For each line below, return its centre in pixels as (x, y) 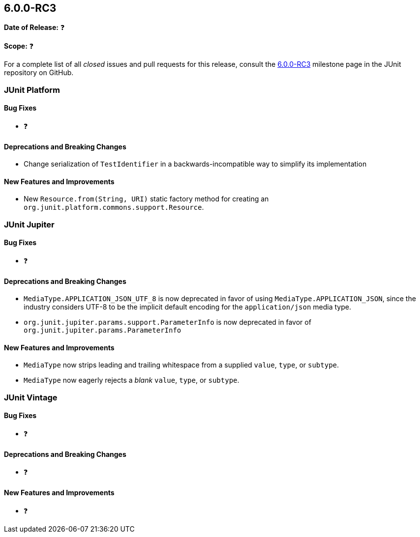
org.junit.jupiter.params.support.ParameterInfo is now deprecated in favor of (167, 322)
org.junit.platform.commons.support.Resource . (114, 207)
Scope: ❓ (19, 46)
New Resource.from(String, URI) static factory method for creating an (146, 199)
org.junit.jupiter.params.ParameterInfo (103, 330)
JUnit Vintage (31, 397)
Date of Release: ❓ (34, 28)
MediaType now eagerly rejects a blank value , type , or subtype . (132, 380)
